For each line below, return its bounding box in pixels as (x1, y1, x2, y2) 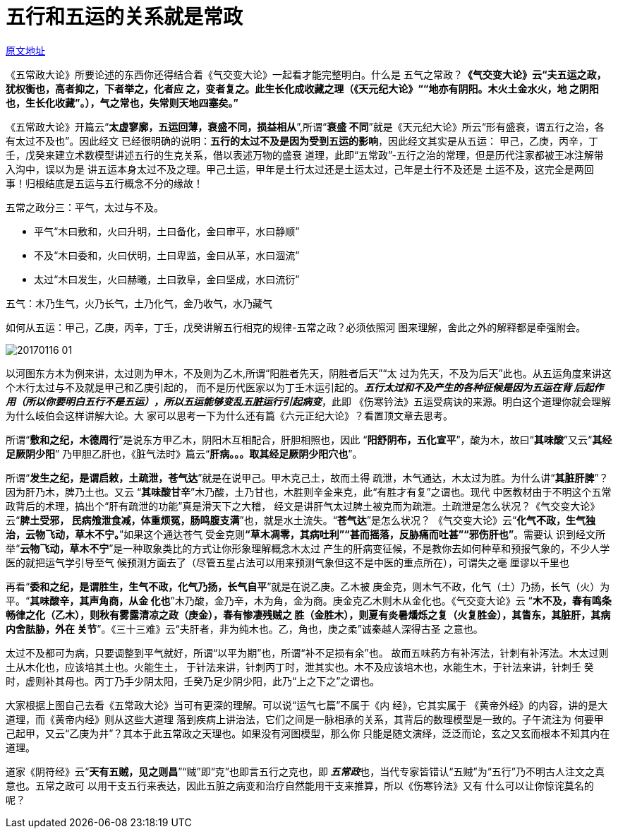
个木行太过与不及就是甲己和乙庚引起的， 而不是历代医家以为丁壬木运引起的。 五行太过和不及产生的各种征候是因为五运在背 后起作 (6, 381, 604, 393)
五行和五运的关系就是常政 (6, 5, 243, 29)
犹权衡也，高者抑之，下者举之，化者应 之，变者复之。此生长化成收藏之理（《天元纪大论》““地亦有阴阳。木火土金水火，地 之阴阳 (6, 82, 599, 95)
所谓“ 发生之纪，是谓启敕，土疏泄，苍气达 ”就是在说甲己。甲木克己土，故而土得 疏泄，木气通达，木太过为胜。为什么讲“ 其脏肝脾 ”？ (6, 471, 609, 484)
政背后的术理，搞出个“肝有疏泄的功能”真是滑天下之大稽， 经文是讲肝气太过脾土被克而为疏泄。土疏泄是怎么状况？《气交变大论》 (6, 499, 600, 512)
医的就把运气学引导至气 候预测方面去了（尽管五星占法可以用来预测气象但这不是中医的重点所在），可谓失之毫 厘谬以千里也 (6, 556, 569, 568)
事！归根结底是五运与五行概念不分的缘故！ (6, 177, 203, 189)
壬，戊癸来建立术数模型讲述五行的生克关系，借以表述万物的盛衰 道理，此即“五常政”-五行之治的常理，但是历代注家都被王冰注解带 (6, 148, 604, 161)
